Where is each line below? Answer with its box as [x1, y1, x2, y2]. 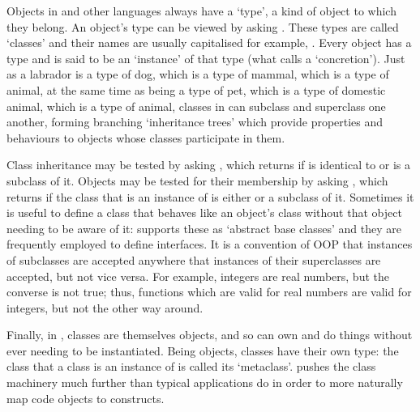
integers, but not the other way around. [6, 299, 204, 316]
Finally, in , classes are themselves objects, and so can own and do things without [6, 326, 413, 343]
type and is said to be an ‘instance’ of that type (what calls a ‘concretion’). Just [6, 49, 405, 66]
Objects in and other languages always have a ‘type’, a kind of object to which [6, 2, 396, 19]
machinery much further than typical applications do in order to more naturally [6, 374, 403, 391]
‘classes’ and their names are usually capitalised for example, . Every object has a [6, 34, 412, 51]
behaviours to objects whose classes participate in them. [6, 129, 285, 146]
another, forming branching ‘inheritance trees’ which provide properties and [6, 113, 384, 130]
